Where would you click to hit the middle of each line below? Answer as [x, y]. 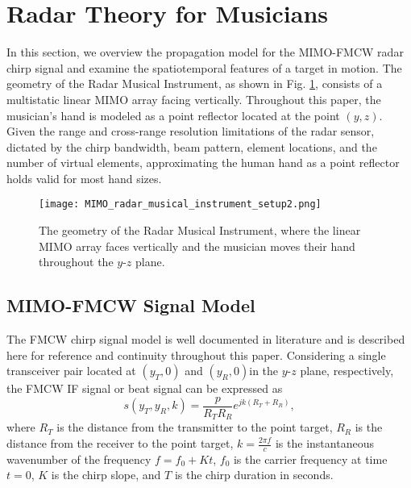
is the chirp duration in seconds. [254, 475]
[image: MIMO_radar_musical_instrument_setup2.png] [180, 204]
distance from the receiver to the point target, [120, 443]
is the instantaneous [324, 443]
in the [264, 371]
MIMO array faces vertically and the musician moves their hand [197, 246]
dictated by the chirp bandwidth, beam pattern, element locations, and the [192, 146]
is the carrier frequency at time [310, 459]
